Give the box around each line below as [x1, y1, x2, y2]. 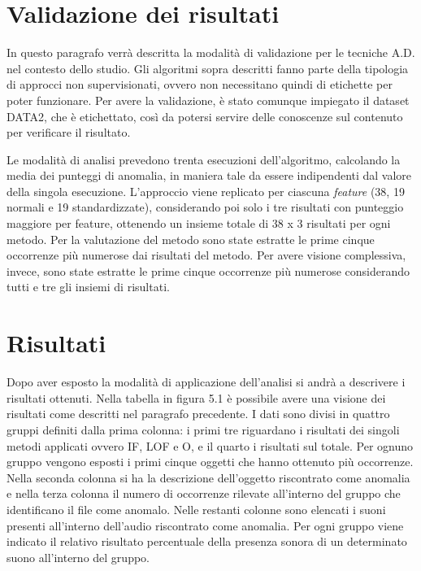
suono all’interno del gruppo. [7, 548, 150, 565]
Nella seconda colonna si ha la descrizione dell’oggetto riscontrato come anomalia [7, 469, 410, 486]
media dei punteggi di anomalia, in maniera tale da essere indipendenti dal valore [7, 167, 412, 184]
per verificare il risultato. [7, 124, 131, 141]
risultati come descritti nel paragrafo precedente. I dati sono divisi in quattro [7, 405, 390, 422]
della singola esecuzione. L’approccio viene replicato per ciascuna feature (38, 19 [7, 182, 405, 199]
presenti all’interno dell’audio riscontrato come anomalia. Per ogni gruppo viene [7, 517, 404, 534]
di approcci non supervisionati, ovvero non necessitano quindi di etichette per [7, 76, 393, 93]
